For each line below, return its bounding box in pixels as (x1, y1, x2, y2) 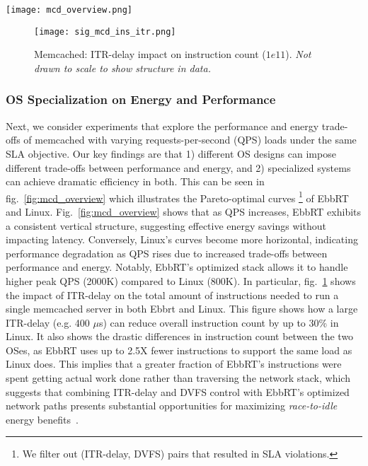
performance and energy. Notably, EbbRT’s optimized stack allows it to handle (6, 260, 348, 274)
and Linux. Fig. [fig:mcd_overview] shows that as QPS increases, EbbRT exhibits (6, 204, 362, 219)
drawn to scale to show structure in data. (34, 60, 211, 75)
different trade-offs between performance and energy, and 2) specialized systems (6, 160, 351, 175)
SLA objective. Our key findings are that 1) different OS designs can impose (6, 146, 336, 161)
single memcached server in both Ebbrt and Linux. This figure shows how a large (6, 301, 358, 316)
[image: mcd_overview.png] (6, 5, 132, 15)
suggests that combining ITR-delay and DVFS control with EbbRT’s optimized (6, 384, 350, 399)
